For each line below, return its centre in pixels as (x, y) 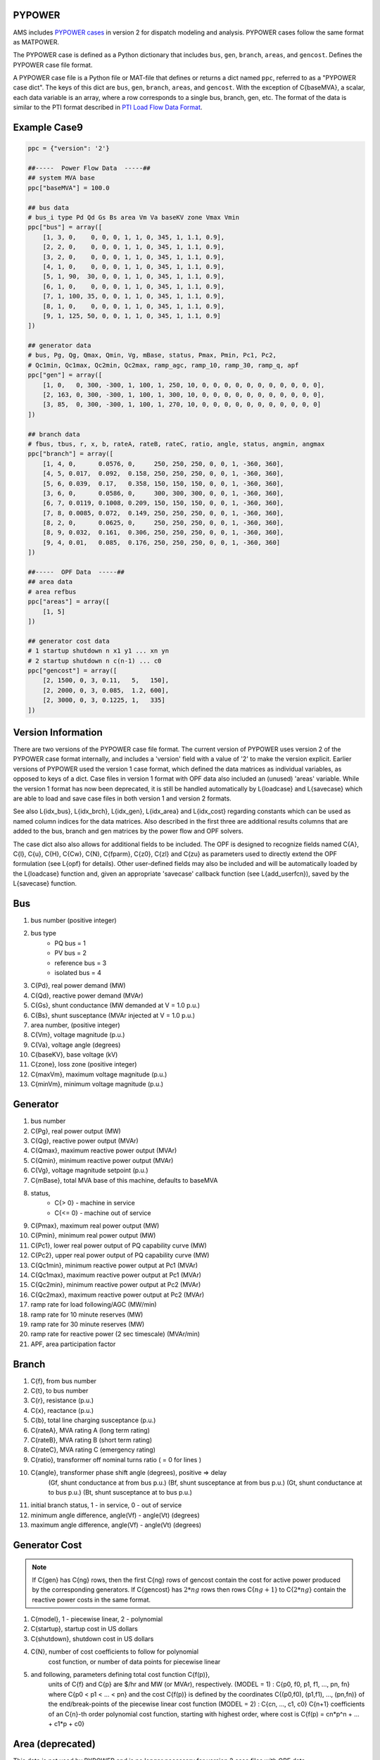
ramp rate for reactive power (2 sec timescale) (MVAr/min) (115, 1334)
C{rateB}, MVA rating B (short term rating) (91, 1440)
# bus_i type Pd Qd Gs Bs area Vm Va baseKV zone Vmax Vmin (134, 217)
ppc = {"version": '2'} (69, 149)
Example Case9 (48, 128)
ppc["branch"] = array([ (71, 454)
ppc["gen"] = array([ (65, 375)
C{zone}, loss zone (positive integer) (84, 1064)
